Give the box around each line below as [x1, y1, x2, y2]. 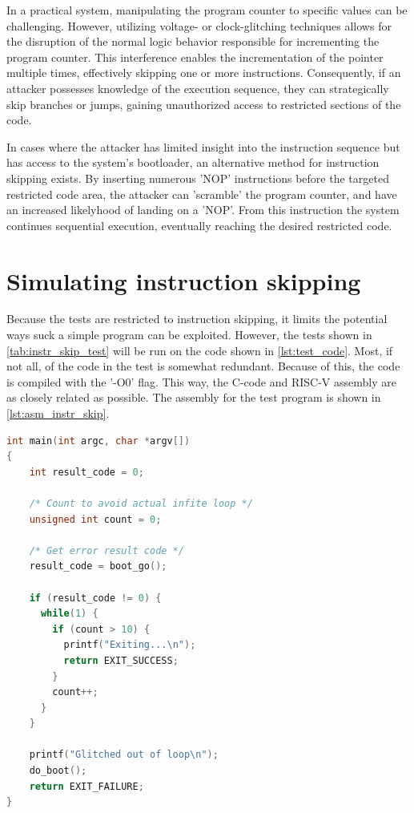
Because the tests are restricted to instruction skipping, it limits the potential [6, 310, 388, 327]
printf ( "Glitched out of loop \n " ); [29, 749, 219, 761]
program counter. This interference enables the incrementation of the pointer [6, 48, 384, 65]
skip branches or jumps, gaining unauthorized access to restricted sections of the [6, 95, 401, 112]
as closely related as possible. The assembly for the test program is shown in [6, 389, 381, 406]
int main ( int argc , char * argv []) [6, 435, 191, 447]
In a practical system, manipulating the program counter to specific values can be [6, 2, 408, 18]
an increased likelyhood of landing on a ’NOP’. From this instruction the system [6, 201, 400, 218]
